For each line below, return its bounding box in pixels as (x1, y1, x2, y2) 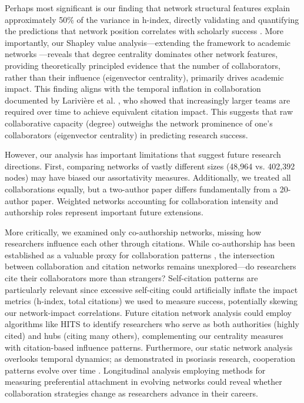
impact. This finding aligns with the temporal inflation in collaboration (5, 82, 261, 95)
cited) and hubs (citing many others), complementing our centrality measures (5, 329, 283, 342)
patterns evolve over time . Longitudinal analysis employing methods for (5, 364, 266, 376)
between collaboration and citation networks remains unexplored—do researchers (5, 260, 296, 272)
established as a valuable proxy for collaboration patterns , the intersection (5, 248, 275, 261)
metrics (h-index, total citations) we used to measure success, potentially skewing (5, 295, 298, 307)
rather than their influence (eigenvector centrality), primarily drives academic (5, 71, 284, 83)
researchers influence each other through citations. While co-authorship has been (5, 237, 295, 249)
